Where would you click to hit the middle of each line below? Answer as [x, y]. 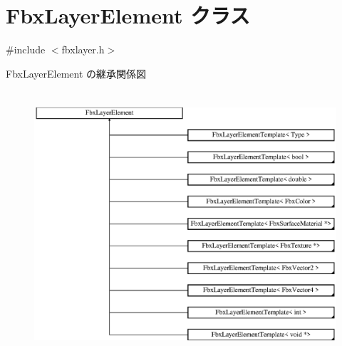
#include [26, 49]
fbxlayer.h [83, 49]
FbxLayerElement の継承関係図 [76, 73]
